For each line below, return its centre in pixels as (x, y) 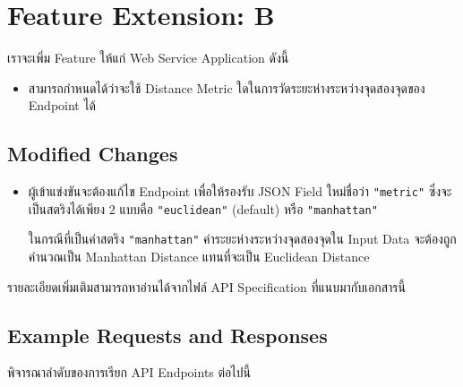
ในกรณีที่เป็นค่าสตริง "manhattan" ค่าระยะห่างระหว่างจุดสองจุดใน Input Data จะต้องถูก (242, 239)
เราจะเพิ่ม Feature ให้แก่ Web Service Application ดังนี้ (148, 58)
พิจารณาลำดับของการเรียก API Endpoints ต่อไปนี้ (129, 372)
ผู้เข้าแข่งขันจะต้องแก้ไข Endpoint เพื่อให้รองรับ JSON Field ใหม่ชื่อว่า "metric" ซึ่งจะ (240, 191)
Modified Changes (93, 154)
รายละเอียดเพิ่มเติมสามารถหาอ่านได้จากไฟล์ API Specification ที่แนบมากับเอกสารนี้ (206, 286)
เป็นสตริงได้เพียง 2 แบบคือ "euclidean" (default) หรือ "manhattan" (203, 208)
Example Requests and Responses (167, 335)
